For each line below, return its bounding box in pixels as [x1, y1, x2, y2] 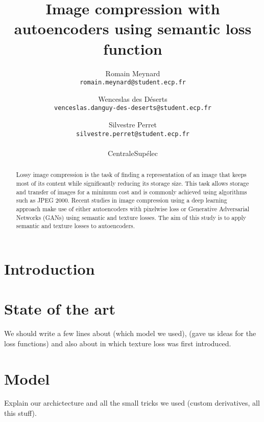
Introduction [4, 258, 95, 279]
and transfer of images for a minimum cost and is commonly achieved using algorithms [16, 187, 247, 196]
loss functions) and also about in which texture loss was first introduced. [4, 338, 231, 348]
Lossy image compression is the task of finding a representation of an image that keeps [16, 170, 247, 179]
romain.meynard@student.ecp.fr [80, 79, 186, 86]
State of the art [4, 298, 116, 319]
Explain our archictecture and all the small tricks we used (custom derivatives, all [4, 397, 260, 408]
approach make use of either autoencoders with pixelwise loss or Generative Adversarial [16, 204, 249, 213]
